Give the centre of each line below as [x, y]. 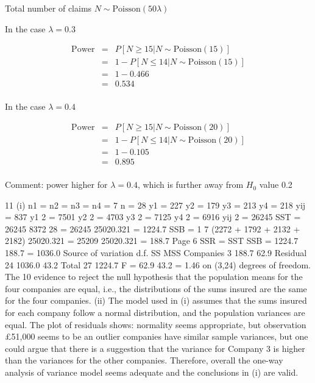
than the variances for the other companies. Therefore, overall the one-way [144, 360]
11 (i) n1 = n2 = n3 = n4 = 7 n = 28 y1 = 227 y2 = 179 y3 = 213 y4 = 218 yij [155, 205]
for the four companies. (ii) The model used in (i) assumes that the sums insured [156, 300]
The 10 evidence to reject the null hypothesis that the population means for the [154, 277]
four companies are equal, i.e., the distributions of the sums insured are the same [156, 288]
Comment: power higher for [56, 184]
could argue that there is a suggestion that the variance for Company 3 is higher [155, 348]
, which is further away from [190, 184]
